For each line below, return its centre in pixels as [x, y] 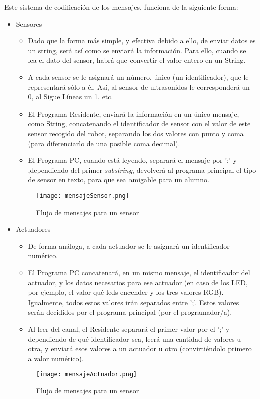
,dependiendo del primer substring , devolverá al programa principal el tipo [142, 170]
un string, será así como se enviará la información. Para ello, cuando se [137, 50]
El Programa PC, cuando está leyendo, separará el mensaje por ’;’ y [132, 160]
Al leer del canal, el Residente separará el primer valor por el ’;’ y [129, 328]
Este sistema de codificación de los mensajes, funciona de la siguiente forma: [121, 7]
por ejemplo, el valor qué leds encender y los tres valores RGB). [126, 292]
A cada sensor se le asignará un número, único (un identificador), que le [138, 77]
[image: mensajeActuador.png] [86, 375]
